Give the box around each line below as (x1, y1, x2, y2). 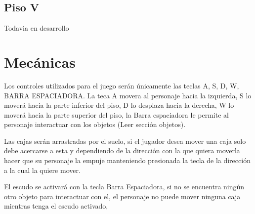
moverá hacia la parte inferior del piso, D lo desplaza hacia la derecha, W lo (4, 100, 234, 110)
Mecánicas (4, 51, 76, 72)
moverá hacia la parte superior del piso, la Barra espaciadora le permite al (4, 109, 229, 120)
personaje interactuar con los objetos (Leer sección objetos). (4, 119, 186, 129)
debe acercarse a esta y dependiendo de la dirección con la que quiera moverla (4, 145, 240, 156)
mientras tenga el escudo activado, (4, 201, 108, 211)
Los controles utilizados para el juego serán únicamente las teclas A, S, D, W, (4, 80, 239, 90)
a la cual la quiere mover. (4, 165, 81, 175)
